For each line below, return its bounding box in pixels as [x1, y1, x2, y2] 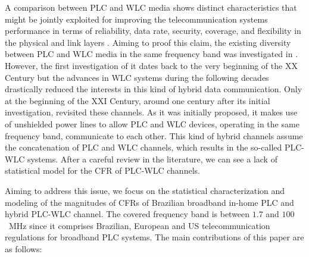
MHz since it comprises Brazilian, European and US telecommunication [8, 219, 270, 231]
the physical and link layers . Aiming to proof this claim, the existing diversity [5, 36, 291, 48]
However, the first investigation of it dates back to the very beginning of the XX [5, 59, 298, 71]
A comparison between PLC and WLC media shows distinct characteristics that [5, 1, 297, 13]
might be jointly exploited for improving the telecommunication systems [5, 12, 268, 25]
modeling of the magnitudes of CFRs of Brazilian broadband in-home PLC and [5, 196, 294, 208]
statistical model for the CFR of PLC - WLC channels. [5, 164, 200, 177]
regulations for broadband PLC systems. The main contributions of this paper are [5, 231, 304, 243]
